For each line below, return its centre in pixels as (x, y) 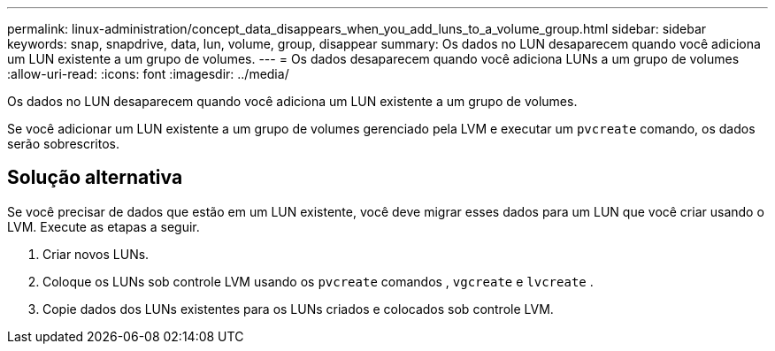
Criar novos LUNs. (96, 254)
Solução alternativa (95, 178)
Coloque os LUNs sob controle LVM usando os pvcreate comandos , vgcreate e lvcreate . (318, 281)
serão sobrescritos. (64, 144)
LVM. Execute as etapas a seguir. (104, 226)
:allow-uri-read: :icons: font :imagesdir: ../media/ (148, 74)
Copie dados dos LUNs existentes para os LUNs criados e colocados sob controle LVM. (298, 309)
